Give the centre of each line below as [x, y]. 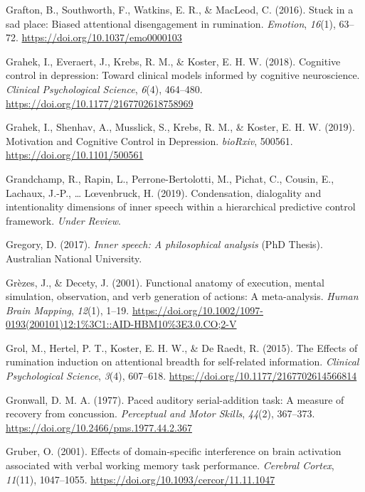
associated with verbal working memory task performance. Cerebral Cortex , [170, 465]
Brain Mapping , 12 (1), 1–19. [68, 310]
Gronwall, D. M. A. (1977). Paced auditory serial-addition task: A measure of [175, 399]
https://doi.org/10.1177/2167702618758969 [100, 103]
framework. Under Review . [63, 220]
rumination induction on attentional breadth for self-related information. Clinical [182, 362]
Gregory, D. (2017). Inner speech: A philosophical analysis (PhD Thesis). [164, 244]
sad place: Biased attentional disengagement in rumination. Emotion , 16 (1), [171, 23]
